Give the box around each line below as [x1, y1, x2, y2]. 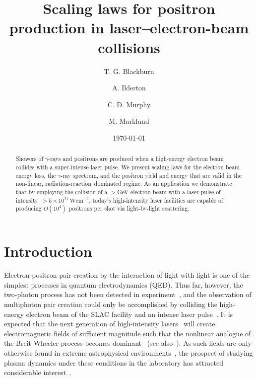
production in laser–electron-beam [9, 17, 249, 38]
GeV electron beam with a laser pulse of [117, 187, 221, 196]
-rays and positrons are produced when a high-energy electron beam [48, 154, 224, 163]
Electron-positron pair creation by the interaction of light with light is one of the [4, 270, 250, 280]
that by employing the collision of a [15, 187, 108, 196]
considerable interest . [4, 367, 71, 378]
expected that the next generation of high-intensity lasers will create [4, 318, 215, 329]
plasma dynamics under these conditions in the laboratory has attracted [4, 357, 223, 368]
